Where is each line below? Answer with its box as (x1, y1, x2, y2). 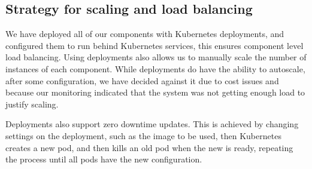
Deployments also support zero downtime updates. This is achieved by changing (5, 118, 299, 130)
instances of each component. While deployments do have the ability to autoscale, (5, 62, 305, 75)
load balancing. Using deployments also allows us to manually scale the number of (5, 51, 307, 63)
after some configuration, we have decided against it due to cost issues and (5, 74, 279, 87)
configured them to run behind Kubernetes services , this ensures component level (5, 39, 304, 51)
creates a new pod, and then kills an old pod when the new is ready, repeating (5, 141, 293, 153)
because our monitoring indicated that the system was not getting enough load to (5, 86, 305, 99)
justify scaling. (5, 97, 59, 110)
